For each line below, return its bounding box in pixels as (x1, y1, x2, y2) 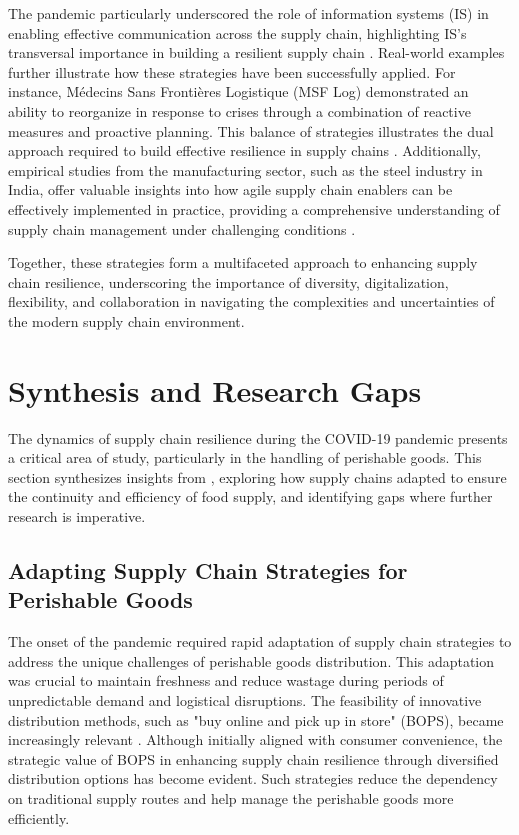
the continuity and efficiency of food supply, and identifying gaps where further (8, 486, 493, 507)
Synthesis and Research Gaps (8, 369, 422, 410)
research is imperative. (8, 506, 146, 526)
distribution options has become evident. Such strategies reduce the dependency (8, 768, 498, 789)
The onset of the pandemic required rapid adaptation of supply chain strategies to (8, 631, 512, 652)
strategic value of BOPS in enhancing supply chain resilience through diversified (8, 748, 499, 769)
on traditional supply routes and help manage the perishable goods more (8, 787, 454, 808)
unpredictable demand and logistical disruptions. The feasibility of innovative (8, 689, 482, 710)
